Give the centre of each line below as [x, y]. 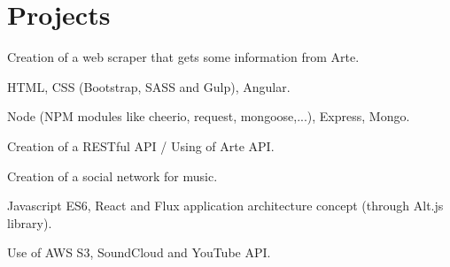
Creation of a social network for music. [112, 175]
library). [30, 222]
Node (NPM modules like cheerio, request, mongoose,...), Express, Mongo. [209, 116]
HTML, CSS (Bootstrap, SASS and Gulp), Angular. [149, 86]
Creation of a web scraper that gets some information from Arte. [183, 57]
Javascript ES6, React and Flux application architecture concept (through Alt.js [225, 206]
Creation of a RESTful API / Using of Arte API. [141, 145]
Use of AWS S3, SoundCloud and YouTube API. [139, 252]
